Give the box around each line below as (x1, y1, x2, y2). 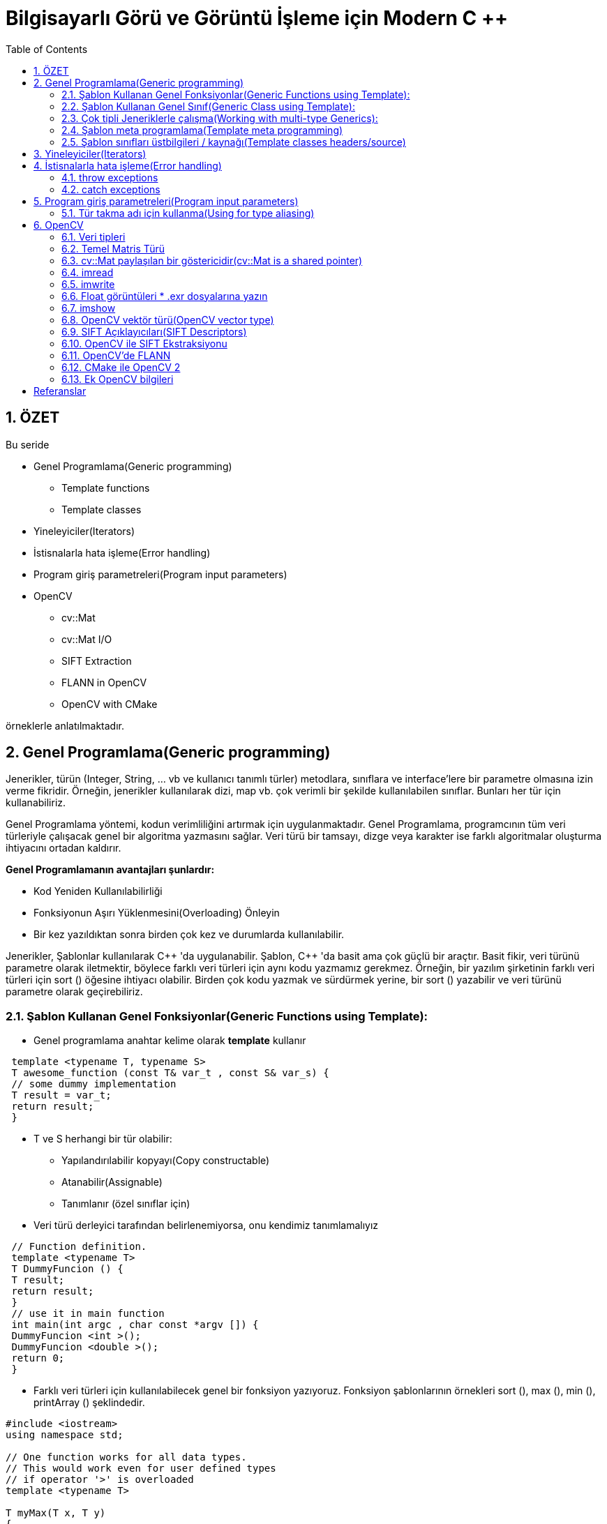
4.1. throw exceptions (61, 171, 158, 183)
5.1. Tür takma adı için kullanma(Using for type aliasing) (61, 206, 315, 219)
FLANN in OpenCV (61, 676, 147, 688)
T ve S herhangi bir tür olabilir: (33, 1133, 172, 1145)
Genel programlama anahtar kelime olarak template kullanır (33, 1034, 306, 1047)
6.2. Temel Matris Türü (61, 242, 165, 255)
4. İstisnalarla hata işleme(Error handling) (33, 159, 222, 172)
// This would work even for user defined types (6, 1463, 276, 1474)
